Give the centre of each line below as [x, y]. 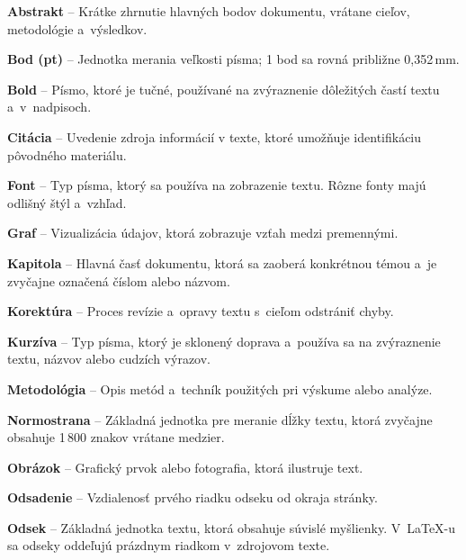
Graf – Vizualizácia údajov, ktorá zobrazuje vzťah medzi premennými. [203, 233]
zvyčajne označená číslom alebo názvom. [119, 280]
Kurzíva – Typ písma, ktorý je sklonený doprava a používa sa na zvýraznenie [224, 341]
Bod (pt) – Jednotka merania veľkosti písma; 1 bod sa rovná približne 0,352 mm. [233, 59]
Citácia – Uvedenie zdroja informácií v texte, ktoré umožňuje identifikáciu [215, 136]
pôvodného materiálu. [67, 154]
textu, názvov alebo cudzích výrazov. [109, 359]
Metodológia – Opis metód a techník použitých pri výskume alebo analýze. [220, 388]
